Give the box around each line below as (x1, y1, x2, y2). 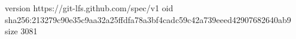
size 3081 (5, 25, 38, 37)
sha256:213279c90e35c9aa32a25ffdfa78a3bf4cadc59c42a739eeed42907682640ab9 (5, 13, 291, 25)
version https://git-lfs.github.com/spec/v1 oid (5, 2, 173, 14)
